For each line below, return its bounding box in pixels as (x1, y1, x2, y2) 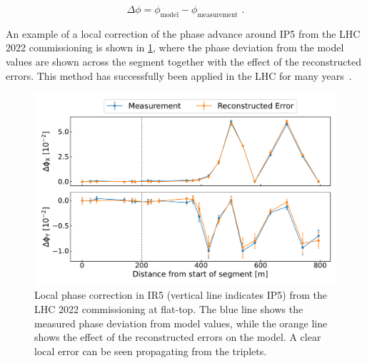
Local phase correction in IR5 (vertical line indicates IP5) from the (34, 287, 327, 302)
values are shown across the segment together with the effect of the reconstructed (6, 53, 361, 68)
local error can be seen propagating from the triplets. (34, 343, 267, 358)
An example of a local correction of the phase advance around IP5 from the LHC (6, 26, 361, 41)
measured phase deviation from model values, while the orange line (34, 315, 328, 330)
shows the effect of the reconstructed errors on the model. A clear (34, 329, 321, 344)
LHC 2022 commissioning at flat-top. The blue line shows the (34, 301, 303, 316)
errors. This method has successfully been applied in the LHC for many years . (6, 68, 352, 83)
